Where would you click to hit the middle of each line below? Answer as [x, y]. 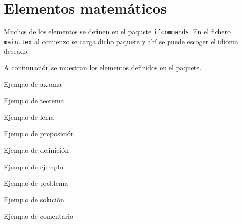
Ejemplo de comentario [39, 216]
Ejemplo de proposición [39, 133]
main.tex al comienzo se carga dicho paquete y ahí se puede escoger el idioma [121, 41]
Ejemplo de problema [36, 183]
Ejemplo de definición [36, 150]
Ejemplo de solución [34, 199]
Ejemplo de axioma [33, 84]
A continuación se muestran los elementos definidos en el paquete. [103, 68]
